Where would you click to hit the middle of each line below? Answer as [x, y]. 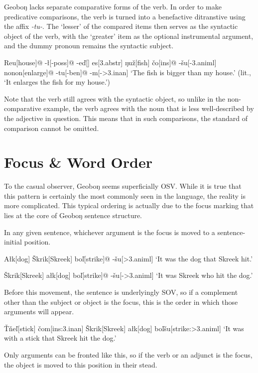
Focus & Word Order [78, 162]
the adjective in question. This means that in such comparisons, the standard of [126, 118]
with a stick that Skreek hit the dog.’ [60, 338]
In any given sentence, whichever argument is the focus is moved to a [110, 232]
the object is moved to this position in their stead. [81, 364]
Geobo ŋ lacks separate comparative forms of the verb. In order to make [113, 6]
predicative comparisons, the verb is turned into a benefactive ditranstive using [125, 16]
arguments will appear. [39, 311]
